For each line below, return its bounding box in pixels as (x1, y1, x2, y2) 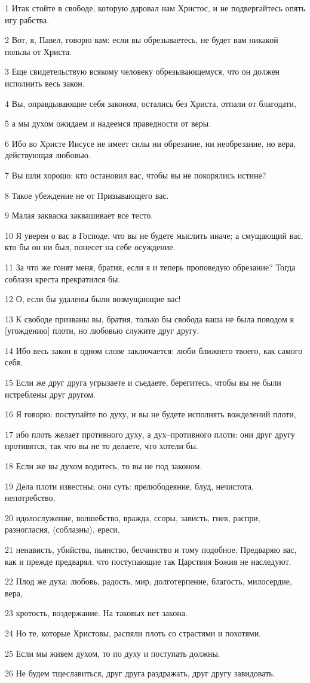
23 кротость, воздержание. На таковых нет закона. (5, 607, 188, 619)
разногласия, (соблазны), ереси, (5, 523, 120, 536)
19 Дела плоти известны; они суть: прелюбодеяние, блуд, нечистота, (5, 479, 254, 492)
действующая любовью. (5, 149, 91, 161)
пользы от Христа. (5, 45, 72, 57)
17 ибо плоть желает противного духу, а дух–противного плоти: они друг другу (5, 427, 295, 440)
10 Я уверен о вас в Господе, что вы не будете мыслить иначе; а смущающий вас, (5, 229, 303, 241)
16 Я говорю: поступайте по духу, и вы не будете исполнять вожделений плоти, (5, 408, 296, 420)
